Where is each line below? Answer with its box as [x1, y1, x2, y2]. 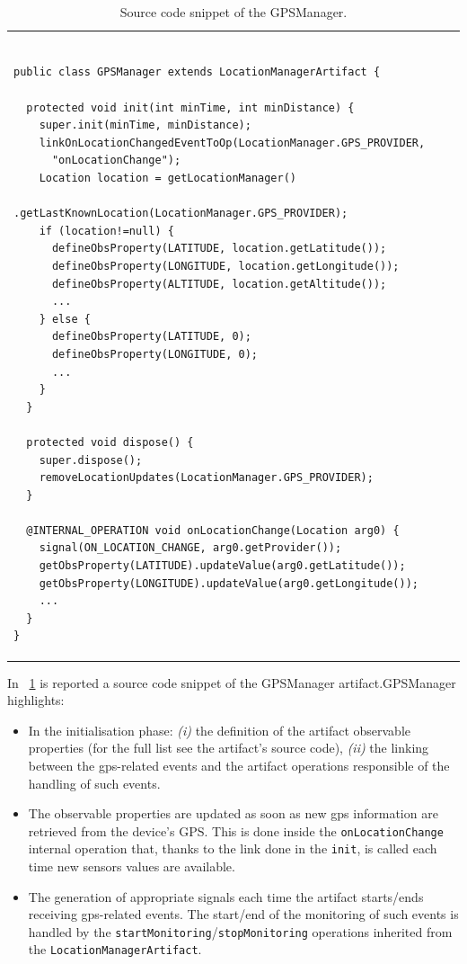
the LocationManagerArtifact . [28, 940, 202, 959]
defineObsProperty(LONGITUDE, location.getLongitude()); [51, 259, 400, 272]
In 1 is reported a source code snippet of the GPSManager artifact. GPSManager [7, 673, 456, 692]
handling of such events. [28, 773, 161, 792]
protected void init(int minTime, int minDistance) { [26, 101, 355, 114]
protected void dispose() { [26, 435, 194, 449]
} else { [39, 312, 91, 326]
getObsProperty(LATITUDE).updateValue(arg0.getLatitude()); [39, 559, 406, 573]
